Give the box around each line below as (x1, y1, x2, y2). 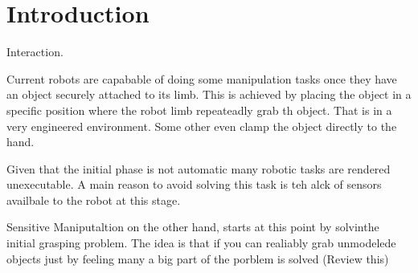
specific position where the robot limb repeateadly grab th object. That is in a (6, 101, 392, 118)
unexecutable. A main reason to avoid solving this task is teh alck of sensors (6, 176, 382, 193)
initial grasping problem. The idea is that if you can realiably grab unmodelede (6, 234, 396, 251)
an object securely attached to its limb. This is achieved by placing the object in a (6, 86, 412, 103)
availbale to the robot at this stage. (6, 191, 181, 208)
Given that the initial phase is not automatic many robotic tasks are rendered (6, 160, 391, 177)
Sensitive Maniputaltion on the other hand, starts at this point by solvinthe (6, 218, 379, 235)
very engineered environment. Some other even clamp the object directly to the (6, 117, 397, 134)
